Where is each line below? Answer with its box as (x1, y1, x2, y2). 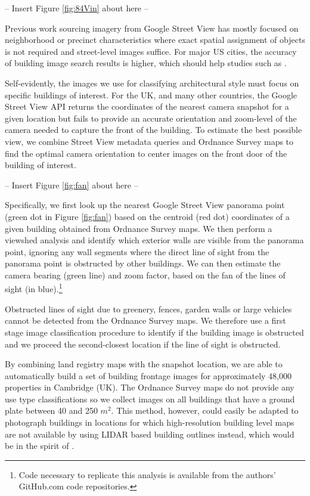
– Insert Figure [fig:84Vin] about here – (5, 2, 148, 14)
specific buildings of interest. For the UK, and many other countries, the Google (5, 88, 297, 101)
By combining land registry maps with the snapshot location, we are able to (5, 358, 283, 370)
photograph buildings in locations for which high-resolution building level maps (5, 416, 294, 429)
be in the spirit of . (5, 439, 75, 452)
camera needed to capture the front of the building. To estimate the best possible (5, 123, 302, 136)
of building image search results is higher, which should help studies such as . (5, 57, 287, 69)
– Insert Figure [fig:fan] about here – (5, 178, 138, 191)
